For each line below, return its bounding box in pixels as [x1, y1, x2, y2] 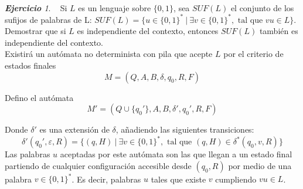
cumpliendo [215, 173, 257, 185]
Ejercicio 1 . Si [5, 1, 67, 14]
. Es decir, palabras [72, 173, 141, 185]
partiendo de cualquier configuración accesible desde [5, 159, 192, 171]
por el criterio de [223, 48, 284, 60]
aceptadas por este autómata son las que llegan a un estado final [60, 148, 292, 160]
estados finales [5, 59, 56, 72]
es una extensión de [39, 123, 110, 136]
